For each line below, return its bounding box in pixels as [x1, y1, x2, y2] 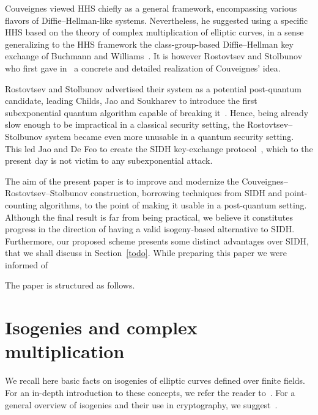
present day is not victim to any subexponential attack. [5, 154, 213, 167]
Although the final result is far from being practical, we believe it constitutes [5, 210, 294, 223]
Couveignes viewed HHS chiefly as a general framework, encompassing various [5, 2, 297, 14]
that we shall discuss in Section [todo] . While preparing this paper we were [5, 246, 287, 259]
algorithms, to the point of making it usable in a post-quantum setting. [40, 198, 307, 211]
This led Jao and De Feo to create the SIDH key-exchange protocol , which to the [5, 142, 313, 155]
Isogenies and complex [5, 315, 198, 340]
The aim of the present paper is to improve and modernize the [5, 174, 239, 187]
